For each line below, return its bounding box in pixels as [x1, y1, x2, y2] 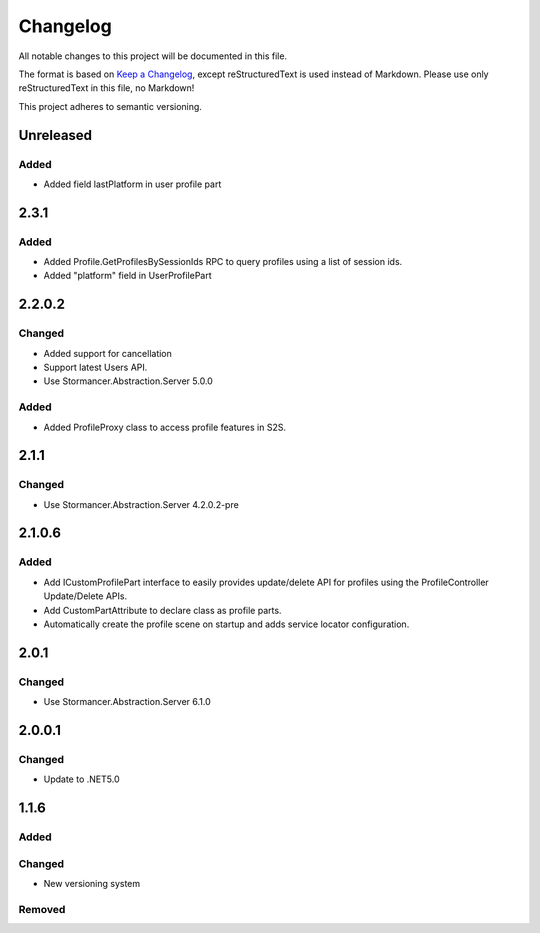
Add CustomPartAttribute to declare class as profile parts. [43, 604, 282, 616]
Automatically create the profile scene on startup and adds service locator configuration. [43, 618, 410, 630]
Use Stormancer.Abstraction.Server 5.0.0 [43, 375, 214, 387]
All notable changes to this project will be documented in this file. [18, 50, 288, 62]
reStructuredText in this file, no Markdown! [18, 82, 195, 94]
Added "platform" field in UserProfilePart [43, 270, 212, 282]
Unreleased [18, 126, 93, 144]
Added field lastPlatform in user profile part [43, 178, 222, 190]
